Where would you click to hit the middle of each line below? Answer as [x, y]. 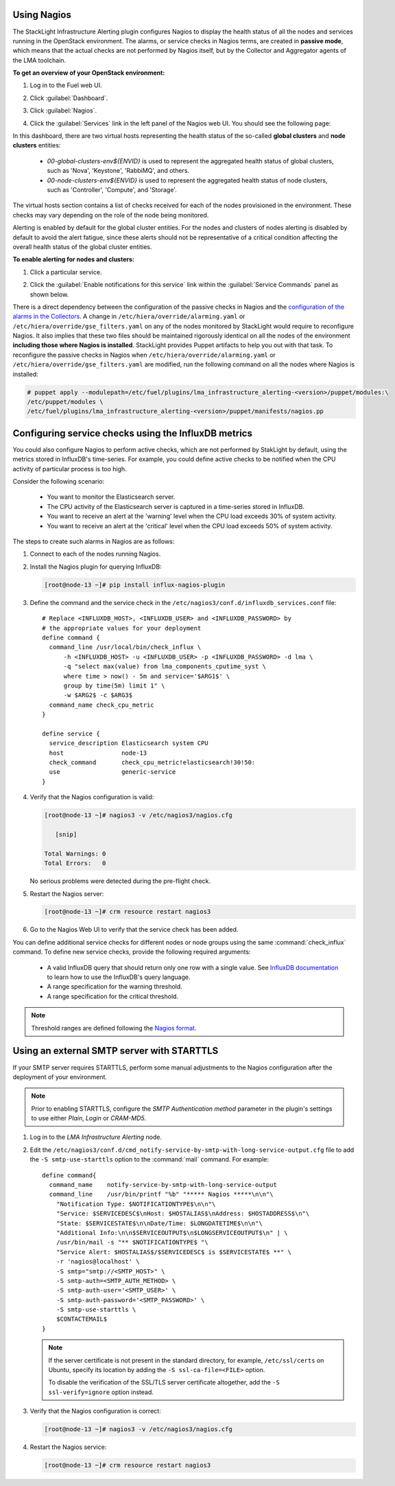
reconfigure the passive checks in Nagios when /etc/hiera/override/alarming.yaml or [144, 355]
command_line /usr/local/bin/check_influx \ [125, 647]
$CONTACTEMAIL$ [82, 1319]
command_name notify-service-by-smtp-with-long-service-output [163, 1185]
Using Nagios [42, 15]
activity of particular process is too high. [70, 469]
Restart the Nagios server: [67, 894]
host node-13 [98, 753]
